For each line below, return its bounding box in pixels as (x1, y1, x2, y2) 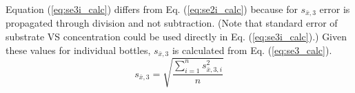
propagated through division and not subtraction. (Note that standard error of (6, 16, 338, 30)
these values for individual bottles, (6, 42, 151, 57)
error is (319, 2, 350, 16)
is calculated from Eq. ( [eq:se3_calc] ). (172, 42, 332, 57)
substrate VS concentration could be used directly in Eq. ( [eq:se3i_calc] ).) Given (6, 29, 347, 44)
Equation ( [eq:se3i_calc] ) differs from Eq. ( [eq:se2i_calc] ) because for (6, 2, 298, 16)
